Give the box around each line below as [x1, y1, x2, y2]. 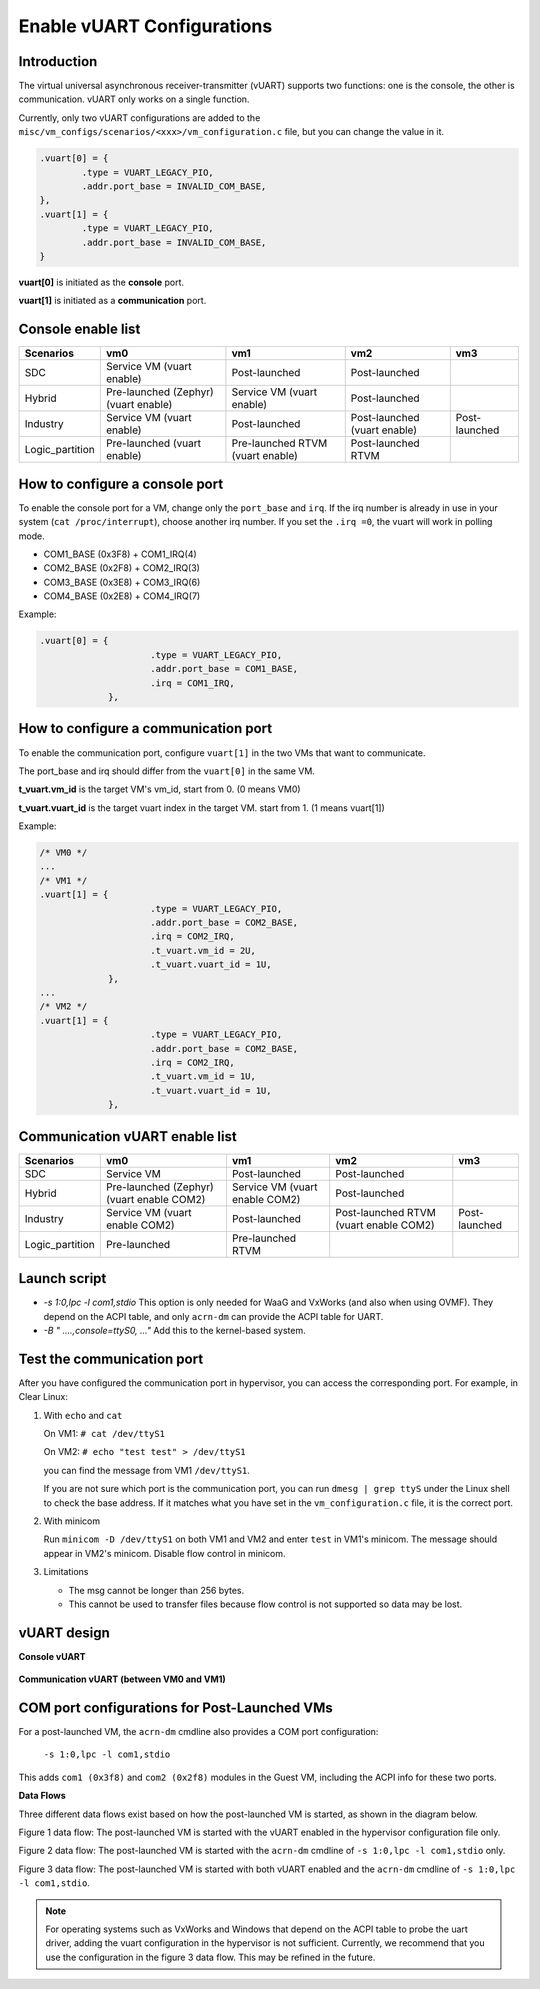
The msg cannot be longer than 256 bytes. [68, 1584, 245, 1596]
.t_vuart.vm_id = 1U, [150, 1071, 257, 1082]
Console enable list [18, 321, 141, 338]
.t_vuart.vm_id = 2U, [150, 945, 257, 956]
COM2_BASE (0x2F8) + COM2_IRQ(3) [43, 562, 200, 574]
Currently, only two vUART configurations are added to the [18, 111, 261, 124]
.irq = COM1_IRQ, [150, 677, 235, 689]
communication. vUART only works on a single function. [18, 93, 250, 105]
